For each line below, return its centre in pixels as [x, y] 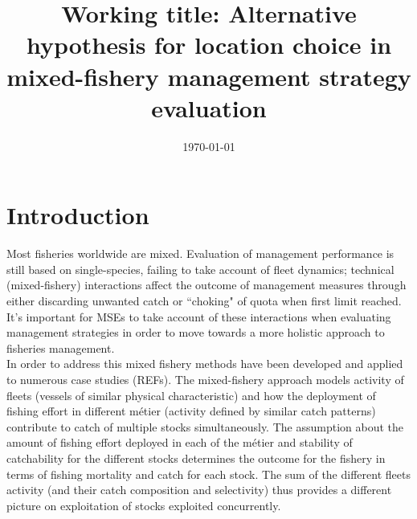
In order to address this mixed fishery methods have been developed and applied [205, 364]
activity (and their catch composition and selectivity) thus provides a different [199, 490]
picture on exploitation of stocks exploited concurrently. [144, 505]
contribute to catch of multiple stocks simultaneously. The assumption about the [205, 426]
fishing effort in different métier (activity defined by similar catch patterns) [191, 411]
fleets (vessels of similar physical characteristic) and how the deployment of [191, 395]
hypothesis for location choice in [209, 45]
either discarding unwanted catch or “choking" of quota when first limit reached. [204, 300]
